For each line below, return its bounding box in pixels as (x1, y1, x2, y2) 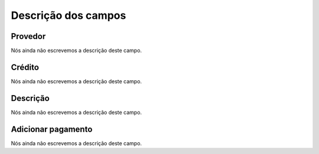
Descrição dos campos (11, 9, 126, 22)
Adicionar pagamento (11, 124, 93, 134)
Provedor (11, 31, 46, 41)
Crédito (11, 62, 40, 72)
